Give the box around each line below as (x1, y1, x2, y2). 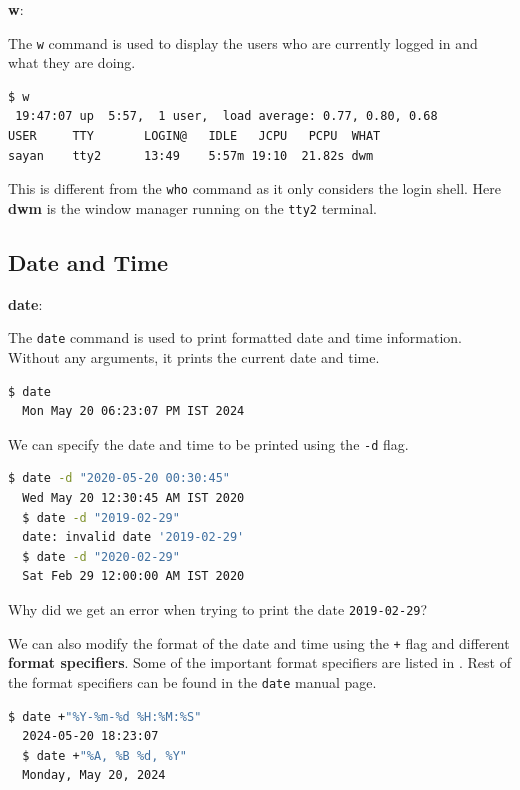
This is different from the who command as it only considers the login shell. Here (8, 178, 502, 199)
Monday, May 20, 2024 (22, 768, 166, 783)
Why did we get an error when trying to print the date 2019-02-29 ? (8, 598, 428, 619)
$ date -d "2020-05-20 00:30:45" (8, 471, 230, 486)
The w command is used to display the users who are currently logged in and (8, 32, 478, 53)
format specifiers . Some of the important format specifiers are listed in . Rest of (8, 652, 511, 673)
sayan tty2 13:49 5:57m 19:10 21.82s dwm (8, 148, 374, 163)
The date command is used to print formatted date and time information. (8, 327, 462, 348)
